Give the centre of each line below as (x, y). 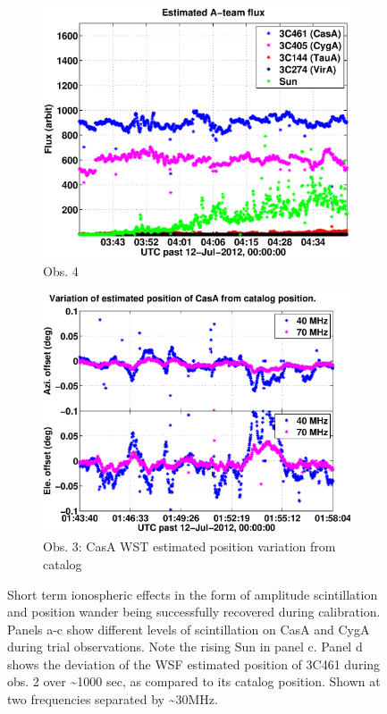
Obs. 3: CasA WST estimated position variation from (189, 546)
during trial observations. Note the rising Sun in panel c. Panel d (185, 647)
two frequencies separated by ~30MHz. (113, 699)
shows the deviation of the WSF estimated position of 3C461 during (194, 664)
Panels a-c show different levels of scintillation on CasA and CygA (189, 629)
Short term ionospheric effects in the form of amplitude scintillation (193, 594)
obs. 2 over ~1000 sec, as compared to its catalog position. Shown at (194, 681)
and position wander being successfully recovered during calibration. (194, 612)
